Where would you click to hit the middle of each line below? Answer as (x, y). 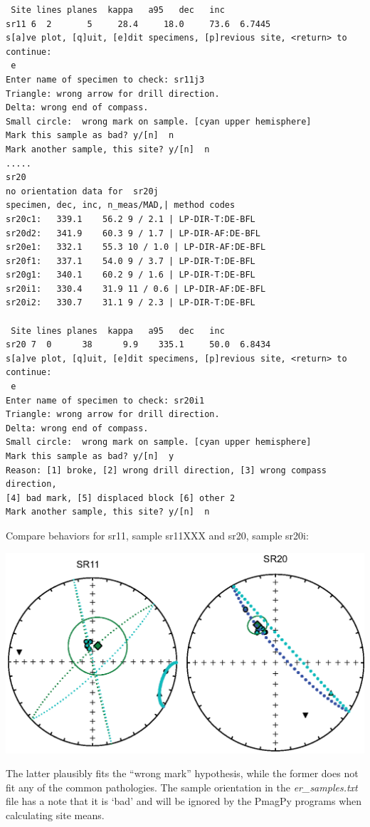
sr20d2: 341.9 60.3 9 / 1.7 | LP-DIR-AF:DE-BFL (133, 233)
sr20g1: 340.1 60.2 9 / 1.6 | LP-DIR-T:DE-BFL (131, 275)
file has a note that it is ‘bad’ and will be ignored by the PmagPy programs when (184, 801)
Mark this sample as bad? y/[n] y (90, 456)
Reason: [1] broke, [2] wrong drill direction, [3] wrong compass (166, 470)
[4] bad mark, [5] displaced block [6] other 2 (121, 498)
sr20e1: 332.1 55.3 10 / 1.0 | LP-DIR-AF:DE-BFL (136, 247)
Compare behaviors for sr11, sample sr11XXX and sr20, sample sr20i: (157, 535)
